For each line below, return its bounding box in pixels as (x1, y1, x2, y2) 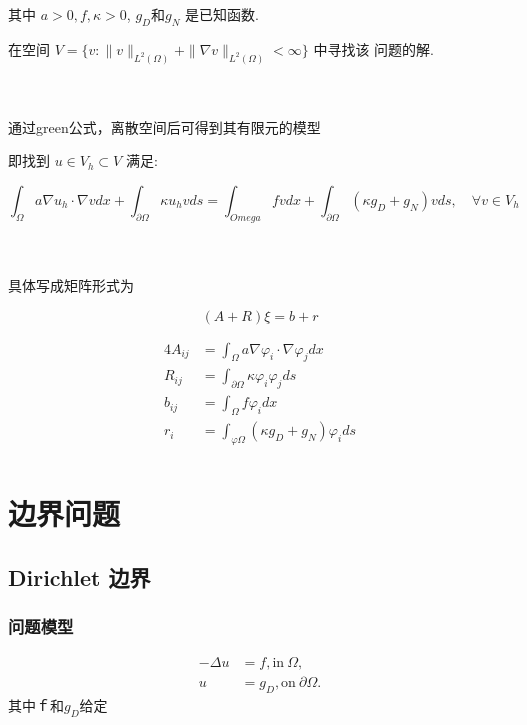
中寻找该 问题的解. (313, 38, 434, 59)
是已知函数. (184, 4, 259, 24)
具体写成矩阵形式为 (8, 275, 134, 296)
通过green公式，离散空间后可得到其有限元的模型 (8, 116, 321, 137)
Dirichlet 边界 (8, 561, 151, 592)
